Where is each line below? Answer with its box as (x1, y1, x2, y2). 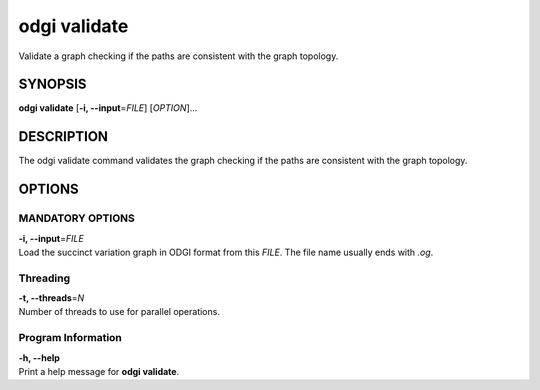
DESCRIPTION (18, 128, 109, 145)
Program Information (18, 331, 122, 345)
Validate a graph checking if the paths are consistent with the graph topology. (18, 50, 339, 62)
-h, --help (18, 351, 60, 364)
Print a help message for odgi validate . (18, 365, 180, 377)
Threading (18, 271, 71, 285)
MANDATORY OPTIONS (18, 211, 135, 225)
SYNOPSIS (18, 76, 87, 93)
